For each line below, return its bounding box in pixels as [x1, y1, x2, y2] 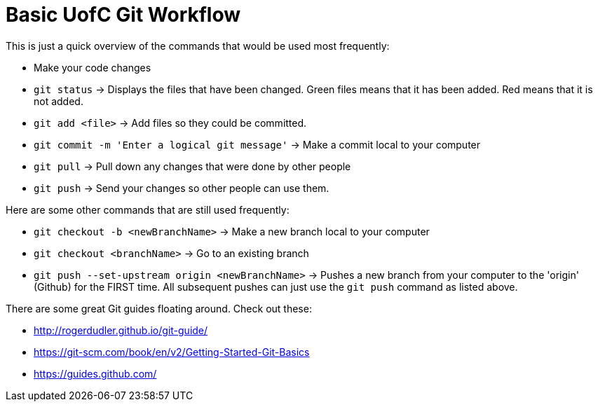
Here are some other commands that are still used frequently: [6, 203, 290, 216]
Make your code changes [34, 61, 151, 74]
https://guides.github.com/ [34, 367, 157, 380]
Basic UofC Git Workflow [6, 3, 241, 27]
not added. [34, 95, 83, 107]
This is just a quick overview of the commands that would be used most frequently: [6, 39, 390, 52]
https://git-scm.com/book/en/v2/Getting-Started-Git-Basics [34, 345, 310, 358]
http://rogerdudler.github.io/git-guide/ [34, 324, 208, 336]
